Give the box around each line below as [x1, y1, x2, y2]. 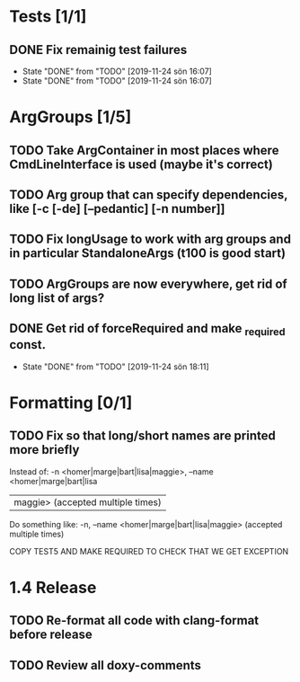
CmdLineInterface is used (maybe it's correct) [9, 156, 274, 172]
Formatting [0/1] [9, 393, 133, 412]
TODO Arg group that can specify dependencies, [9, 187, 288, 202]
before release [9, 627, 93, 642]
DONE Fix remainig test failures [9, 42, 188, 58]
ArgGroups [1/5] [9, 107, 132, 128]
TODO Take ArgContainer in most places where [9, 142, 279, 158]
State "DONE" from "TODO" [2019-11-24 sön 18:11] [22, 361, 209, 372]
